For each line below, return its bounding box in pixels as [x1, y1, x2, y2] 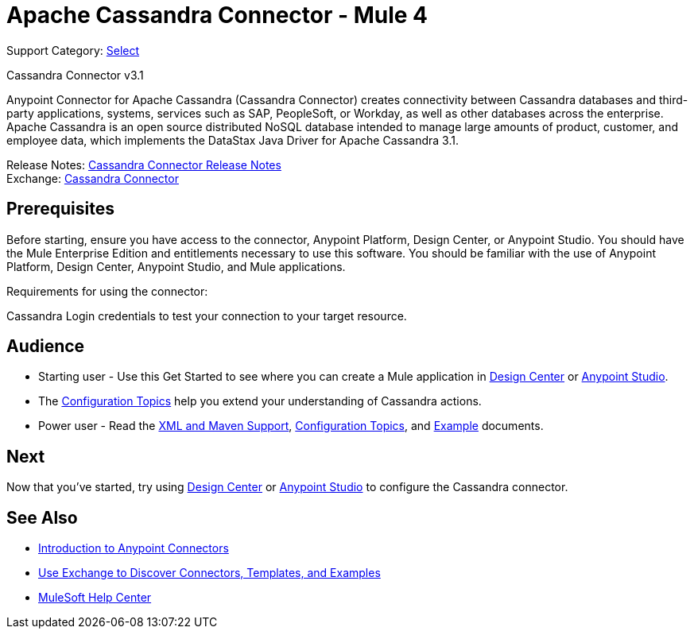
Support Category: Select [6, 43, 140, 57]
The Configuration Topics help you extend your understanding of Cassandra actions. [38, 394, 482, 408]
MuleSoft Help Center [38, 590, 152, 605]
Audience [6, 336, 85, 357]
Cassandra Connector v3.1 [6, 68, 144, 82]
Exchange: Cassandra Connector [6, 171, 179, 185]
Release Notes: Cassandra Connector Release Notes [6, 157, 281, 172]
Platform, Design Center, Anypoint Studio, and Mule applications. [6, 259, 346, 273]
